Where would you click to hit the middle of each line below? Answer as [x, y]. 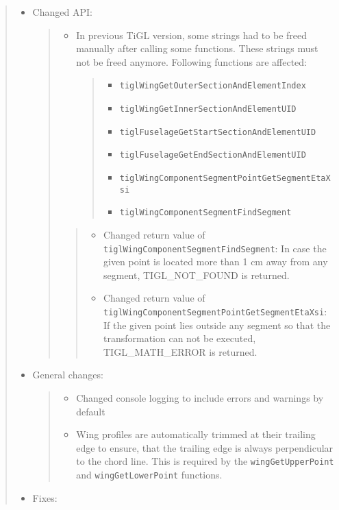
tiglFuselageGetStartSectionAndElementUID [218, 132]
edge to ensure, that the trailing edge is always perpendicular [205, 447]
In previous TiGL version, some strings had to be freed [192, 35]
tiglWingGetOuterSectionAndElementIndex [213, 86]
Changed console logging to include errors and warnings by [200, 398]
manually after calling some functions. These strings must [197, 48]
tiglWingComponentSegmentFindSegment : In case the [215, 248]
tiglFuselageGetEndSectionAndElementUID [213, 155]
